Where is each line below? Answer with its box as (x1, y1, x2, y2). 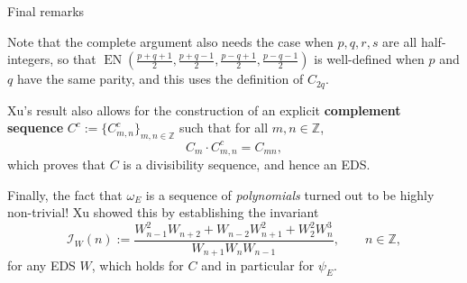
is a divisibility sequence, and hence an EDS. (123, 154, 371, 173)
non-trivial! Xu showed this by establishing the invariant (7, 203, 319, 222)
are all (382, 32, 417, 50)
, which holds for (91, 256, 184, 275)
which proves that (7, 154, 106, 173)
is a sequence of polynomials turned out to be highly (145, 185, 435, 204)
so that (57, 50, 96, 68)
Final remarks (7, 2, 85, 20)
